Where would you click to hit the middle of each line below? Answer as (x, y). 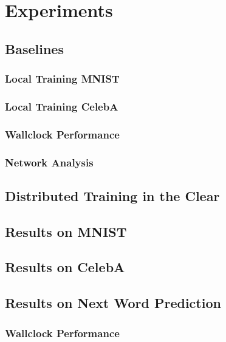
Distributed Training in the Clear (112, 195)
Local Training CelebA (62, 106)
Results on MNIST (66, 231)
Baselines (34, 48)
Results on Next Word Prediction (113, 303)
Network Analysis (49, 162)
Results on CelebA (65, 267)
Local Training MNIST (62, 79)
